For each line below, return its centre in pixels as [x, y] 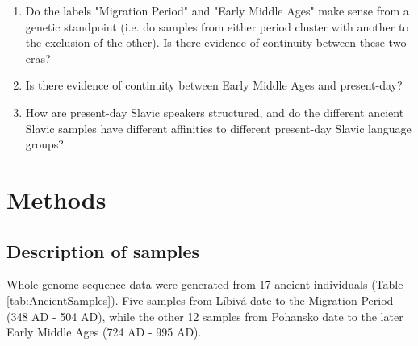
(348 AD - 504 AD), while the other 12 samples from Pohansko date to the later [205, 316]
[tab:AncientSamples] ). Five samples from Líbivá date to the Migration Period [200, 300]
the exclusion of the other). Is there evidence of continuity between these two [216, 42]
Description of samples [103, 250]
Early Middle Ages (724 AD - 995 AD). [104, 332]
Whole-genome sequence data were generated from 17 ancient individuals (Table [205, 284]
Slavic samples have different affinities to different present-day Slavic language [218, 128]
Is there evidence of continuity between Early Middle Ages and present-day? [214, 85]
